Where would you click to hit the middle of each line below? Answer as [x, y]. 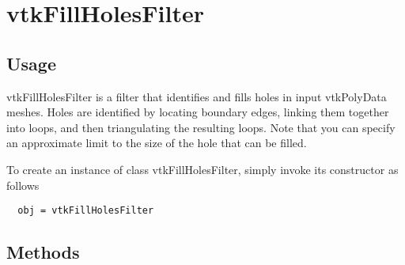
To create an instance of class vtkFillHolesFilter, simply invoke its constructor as [202, 169]
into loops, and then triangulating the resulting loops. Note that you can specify [201, 127]
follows [23, 185]
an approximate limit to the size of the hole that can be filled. [157, 143]
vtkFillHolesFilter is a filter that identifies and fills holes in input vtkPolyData [197, 96]
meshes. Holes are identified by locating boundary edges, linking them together [198, 112]
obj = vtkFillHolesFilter [86, 211]
